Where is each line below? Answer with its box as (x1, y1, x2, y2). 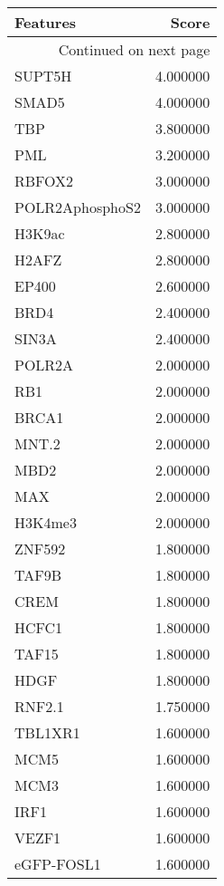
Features (14, 12, 77, 33)
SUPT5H (14, 65, 72, 86)
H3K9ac (14, 223, 65, 244)
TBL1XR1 (14, 722, 80, 743)
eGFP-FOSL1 (14, 853, 101, 874)
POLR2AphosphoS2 (14, 197, 141, 217)
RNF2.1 (14, 696, 64, 717)
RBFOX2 (14, 170, 74, 191)
